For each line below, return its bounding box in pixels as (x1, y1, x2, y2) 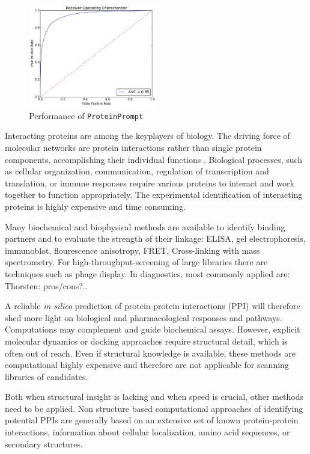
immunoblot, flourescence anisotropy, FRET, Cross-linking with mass (5, 244, 260, 256)
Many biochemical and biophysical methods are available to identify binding (5, 220, 285, 233)
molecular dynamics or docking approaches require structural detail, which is (5, 334, 288, 347)
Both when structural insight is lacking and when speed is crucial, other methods (5, 390, 304, 403)
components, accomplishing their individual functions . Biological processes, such (5, 153, 303, 165)
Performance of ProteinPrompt (29, 109, 144, 121)
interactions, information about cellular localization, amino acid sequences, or (5, 426, 290, 438)
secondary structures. (5, 437, 83, 450)
